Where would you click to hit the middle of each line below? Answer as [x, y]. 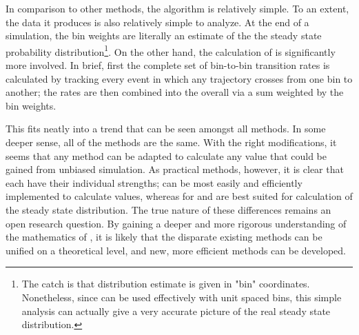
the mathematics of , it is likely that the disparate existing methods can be [164, 237]
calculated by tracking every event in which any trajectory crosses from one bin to [179, 78]
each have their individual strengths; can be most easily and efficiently [154, 182]
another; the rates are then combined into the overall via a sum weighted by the [175, 92]
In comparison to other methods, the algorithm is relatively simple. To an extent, [177, 8]
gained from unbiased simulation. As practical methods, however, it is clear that [175, 169]
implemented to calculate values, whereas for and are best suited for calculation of [179, 196]
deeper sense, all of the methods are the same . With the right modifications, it [171, 142]
